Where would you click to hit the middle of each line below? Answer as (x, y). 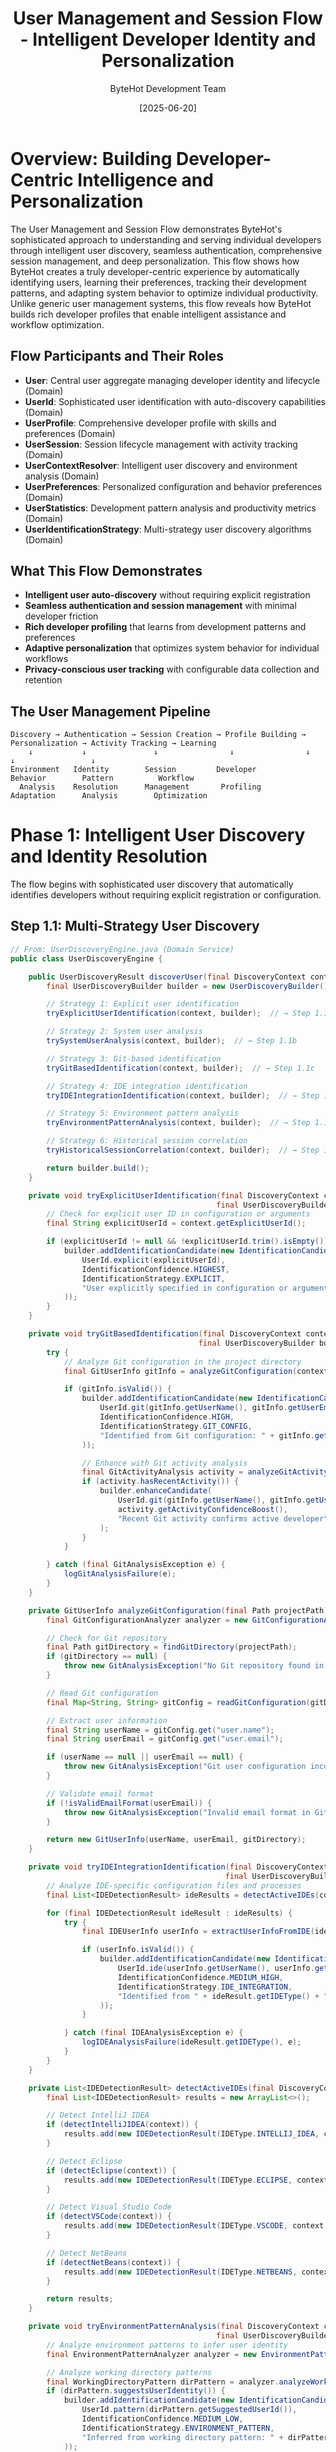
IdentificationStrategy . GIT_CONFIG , (176, 1426)
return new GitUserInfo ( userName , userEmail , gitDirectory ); (176, 1840)
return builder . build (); (98, 1168)
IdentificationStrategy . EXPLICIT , (153, 1278)
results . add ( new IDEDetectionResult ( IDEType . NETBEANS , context (198, 2272)
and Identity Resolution (109, 856)
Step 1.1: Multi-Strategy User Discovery (135, 926)
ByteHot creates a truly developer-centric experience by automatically (155, 271)
